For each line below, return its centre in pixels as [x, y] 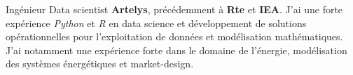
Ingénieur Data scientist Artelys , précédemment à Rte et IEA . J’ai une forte [174, 9]
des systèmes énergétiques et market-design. [100, 64]
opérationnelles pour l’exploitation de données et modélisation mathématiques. [174, 36]
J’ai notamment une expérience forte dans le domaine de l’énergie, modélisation [176, 50]
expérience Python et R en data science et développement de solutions [156, 23]
